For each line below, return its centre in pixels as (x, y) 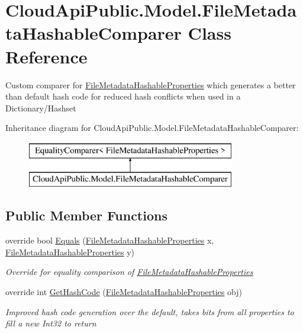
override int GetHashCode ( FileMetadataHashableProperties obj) (124, 292)
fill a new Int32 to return (51, 323)
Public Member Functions (86, 215)
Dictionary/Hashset (41, 108)
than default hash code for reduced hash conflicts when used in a (123, 96)
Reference (46, 56)
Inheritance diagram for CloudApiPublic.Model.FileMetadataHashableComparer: (152, 128)
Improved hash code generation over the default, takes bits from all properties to (150, 311)
